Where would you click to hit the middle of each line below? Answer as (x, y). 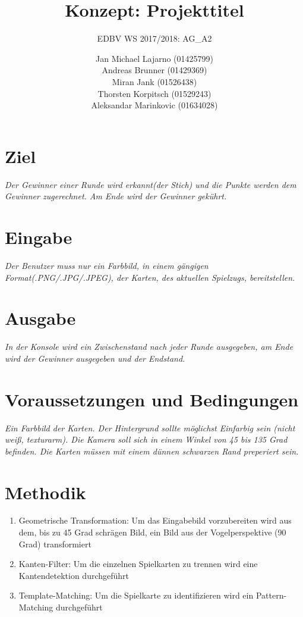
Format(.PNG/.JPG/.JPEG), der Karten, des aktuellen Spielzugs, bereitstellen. (150, 277)
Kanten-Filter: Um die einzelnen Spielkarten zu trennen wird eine (138, 564)
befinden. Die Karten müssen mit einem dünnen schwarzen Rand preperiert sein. (152, 451)
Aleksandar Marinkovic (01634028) (154, 105)
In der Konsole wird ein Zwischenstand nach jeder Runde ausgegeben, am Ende (149, 347)
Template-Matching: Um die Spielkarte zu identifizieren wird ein (136, 595)
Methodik (45, 492)
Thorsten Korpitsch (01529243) (154, 93)
